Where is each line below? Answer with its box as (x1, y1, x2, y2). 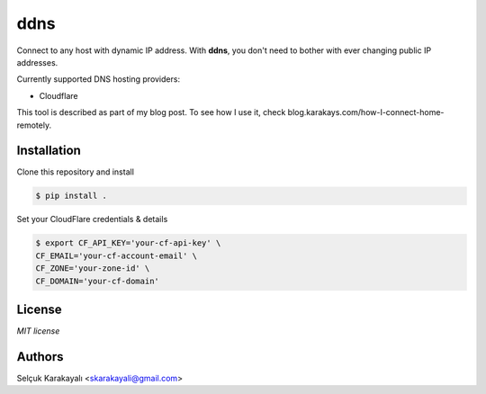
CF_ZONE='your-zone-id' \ (35, 264, 150, 273)
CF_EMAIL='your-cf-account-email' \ (35, 250, 198, 261)
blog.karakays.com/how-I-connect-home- (287, 107, 445, 118)
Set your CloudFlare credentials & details (16, 214, 168, 225)
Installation (16, 143, 81, 158)
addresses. (16, 57, 58, 67)
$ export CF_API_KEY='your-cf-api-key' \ (35, 238, 221, 248)
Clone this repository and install (16, 166, 135, 177)
